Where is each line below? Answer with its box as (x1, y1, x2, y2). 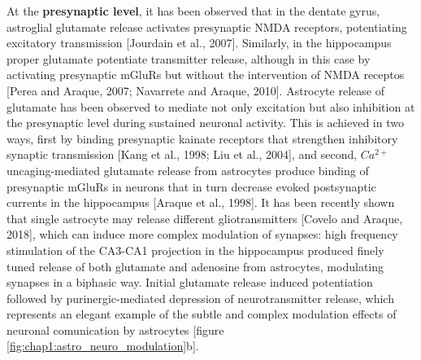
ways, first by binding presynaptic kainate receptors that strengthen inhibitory (7, 130, 398, 147)
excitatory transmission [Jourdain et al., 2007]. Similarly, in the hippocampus (7, 34, 392, 51)
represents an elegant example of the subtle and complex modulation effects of (7, 305, 397, 323)
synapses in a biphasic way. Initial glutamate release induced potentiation (7, 274, 373, 291)
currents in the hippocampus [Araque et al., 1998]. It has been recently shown (7, 194, 395, 211)
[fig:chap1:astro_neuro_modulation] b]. (7, 337, 199, 354)
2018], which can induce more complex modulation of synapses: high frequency (7, 226, 398, 243)
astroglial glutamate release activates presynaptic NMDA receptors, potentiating (7, 18, 407, 35)
